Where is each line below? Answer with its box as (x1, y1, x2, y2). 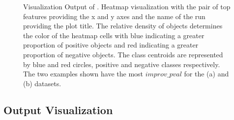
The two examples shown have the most (23, 69, 144, 79)
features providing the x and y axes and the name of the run (23, 11, 205, 21)
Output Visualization (3, 102, 113, 117)
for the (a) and (184, 69, 229, 79)
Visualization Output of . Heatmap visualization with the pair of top (23, 1, 231, 11)
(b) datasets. (23, 78, 61, 88)
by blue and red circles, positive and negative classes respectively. (23, 59, 220, 69)
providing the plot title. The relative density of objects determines (23, 21, 223, 31)
